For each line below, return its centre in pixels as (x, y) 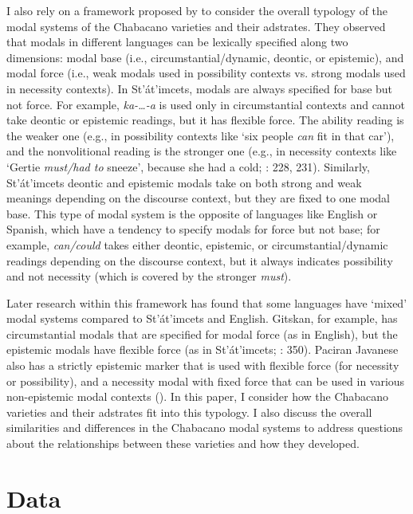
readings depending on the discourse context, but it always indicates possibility (200, 260)
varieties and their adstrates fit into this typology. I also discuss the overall (189, 412)
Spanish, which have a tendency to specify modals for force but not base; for (193, 229)
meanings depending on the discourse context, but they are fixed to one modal (198, 198)
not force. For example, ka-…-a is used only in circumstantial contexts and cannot (206, 104)
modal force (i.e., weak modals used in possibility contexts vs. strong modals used (206, 73)
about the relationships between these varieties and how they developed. (183, 443)
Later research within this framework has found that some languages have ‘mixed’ (207, 302)
